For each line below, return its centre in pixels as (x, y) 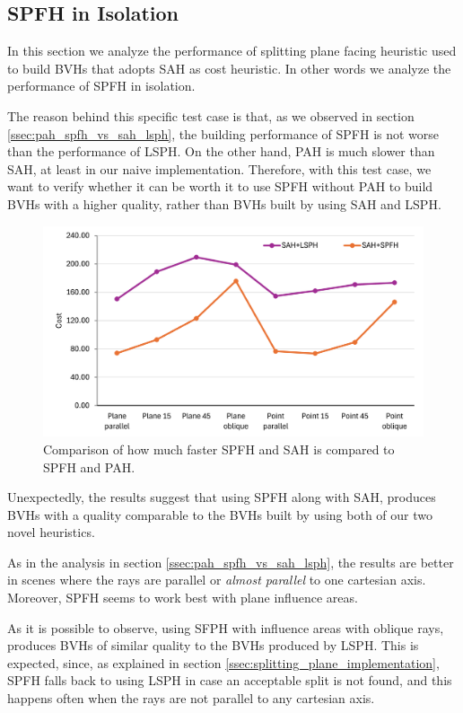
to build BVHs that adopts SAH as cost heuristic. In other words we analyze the (229, 68)
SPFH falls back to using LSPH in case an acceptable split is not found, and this (230, 680)
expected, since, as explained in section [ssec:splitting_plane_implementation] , (223, 662)
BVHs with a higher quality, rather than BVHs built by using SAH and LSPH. (224, 203)
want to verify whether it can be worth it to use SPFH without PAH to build (220, 186)
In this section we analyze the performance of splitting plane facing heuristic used (232, 51)
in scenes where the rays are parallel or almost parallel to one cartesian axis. (217, 580)
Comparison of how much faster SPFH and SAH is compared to (219, 449)
